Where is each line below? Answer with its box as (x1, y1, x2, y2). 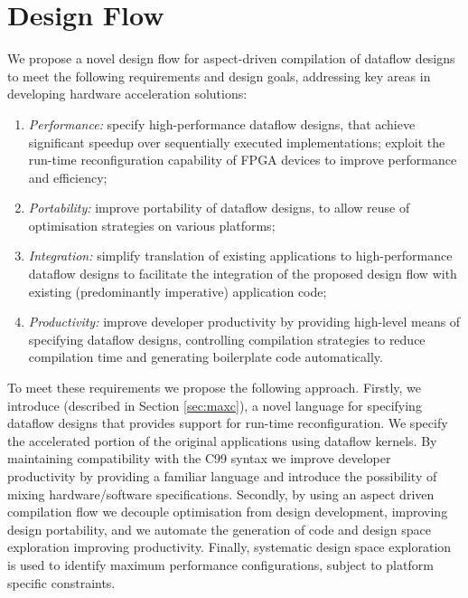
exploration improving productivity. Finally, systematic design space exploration (7, 537, 452, 556)
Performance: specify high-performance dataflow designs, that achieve (28, 114, 416, 133)
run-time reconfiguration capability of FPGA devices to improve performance (28, 150, 457, 169)
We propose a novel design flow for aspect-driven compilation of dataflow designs (7, 49, 455, 68)
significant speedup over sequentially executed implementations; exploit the (28, 132, 445, 151)
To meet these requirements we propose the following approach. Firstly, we (7, 378, 421, 397)
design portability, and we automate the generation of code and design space (7, 519, 431, 538)
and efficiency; (28, 167, 108, 186)
